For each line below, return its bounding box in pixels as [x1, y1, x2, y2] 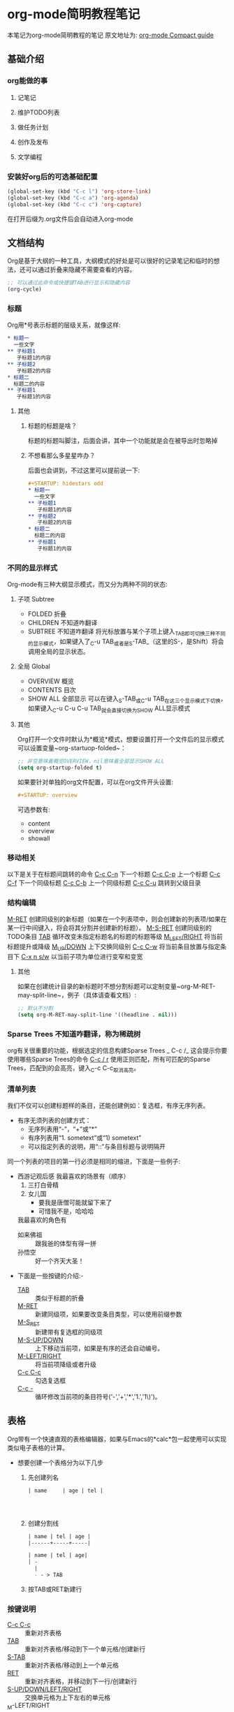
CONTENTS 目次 [27, 685, 77, 694]
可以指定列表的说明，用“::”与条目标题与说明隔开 [27, 1143, 166, 1151]
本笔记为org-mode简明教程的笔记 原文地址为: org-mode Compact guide [7, 31, 214, 39]
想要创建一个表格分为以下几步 [17, 1458, 103, 1467]
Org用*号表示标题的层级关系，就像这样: [7, 321, 121, 329]
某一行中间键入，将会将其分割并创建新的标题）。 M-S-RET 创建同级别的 [7, 923, 212, 932]
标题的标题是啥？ [27, 422, 78, 430]
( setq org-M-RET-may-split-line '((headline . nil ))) [17, 1011, 177, 1018]
